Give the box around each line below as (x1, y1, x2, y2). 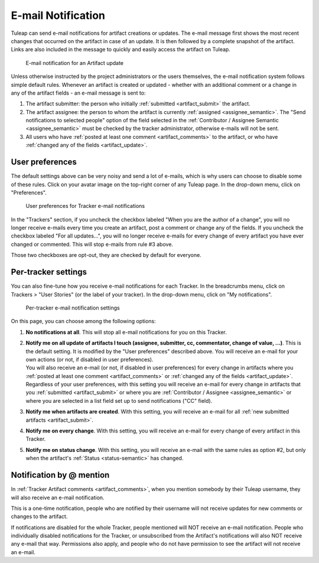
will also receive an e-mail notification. (11, 494, 105, 501)
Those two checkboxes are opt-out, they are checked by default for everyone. (11, 252, 202, 259)
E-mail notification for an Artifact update (25, 59, 124, 66)
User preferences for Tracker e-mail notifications (25, 203, 145, 210)
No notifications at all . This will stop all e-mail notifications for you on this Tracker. (25, 328, 227, 336)
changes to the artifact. (11, 513, 68, 520)
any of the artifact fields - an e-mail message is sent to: (11, 89, 146, 96)
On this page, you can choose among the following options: (11, 318, 156, 325)
